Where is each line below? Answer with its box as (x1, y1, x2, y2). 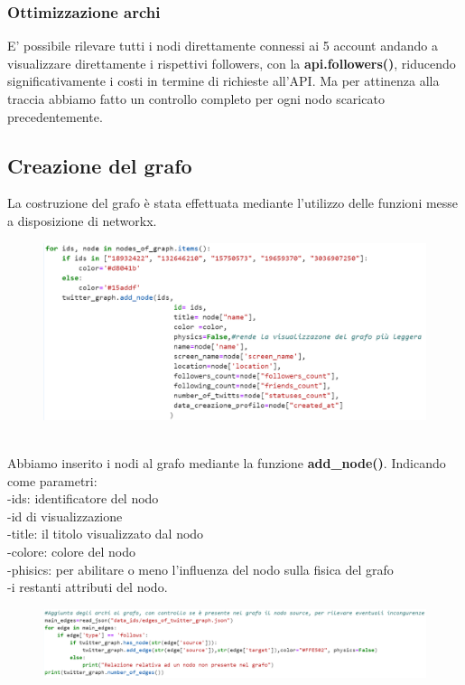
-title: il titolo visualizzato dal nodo (7, 524, 204, 543)
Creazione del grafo (7, 151, 192, 179)
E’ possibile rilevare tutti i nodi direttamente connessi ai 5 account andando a (7, 36, 439, 55)
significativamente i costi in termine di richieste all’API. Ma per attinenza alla (7, 71, 440, 90)
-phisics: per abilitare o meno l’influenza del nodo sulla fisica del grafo (7, 559, 394, 578)
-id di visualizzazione (7, 506, 123, 525)
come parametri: (7, 471, 98, 490)
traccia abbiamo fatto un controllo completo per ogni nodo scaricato (7, 89, 385, 108)
